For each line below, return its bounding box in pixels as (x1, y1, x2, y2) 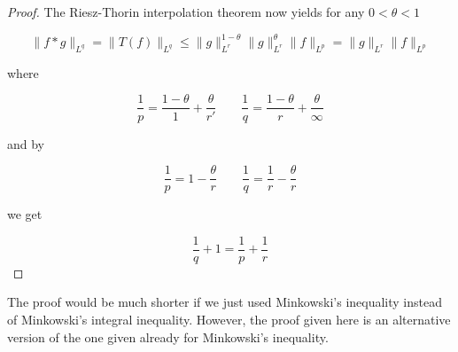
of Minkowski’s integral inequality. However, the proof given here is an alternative (7, 310, 451, 329)
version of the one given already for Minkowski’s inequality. (7, 327, 329, 346)
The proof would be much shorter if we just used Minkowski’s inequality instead (7, 293, 442, 311)
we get (7, 205, 43, 223)
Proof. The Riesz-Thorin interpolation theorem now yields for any (7, 3, 365, 20)
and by (7, 134, 45, 153)
